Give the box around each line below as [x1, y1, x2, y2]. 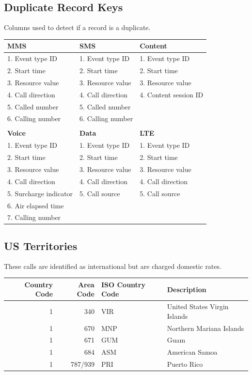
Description [167, 284, 206, 294]
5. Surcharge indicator [7, 188, 73, 198]
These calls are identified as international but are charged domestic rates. [4, 261, 221, 271]
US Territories [4, 238, 78, 253]
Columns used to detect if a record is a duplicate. [4, 22, 151, 32]
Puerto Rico [167, 359, 203, 369]
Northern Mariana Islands [167, 323, 244, 333]
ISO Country [101, 279, 145, 289]
